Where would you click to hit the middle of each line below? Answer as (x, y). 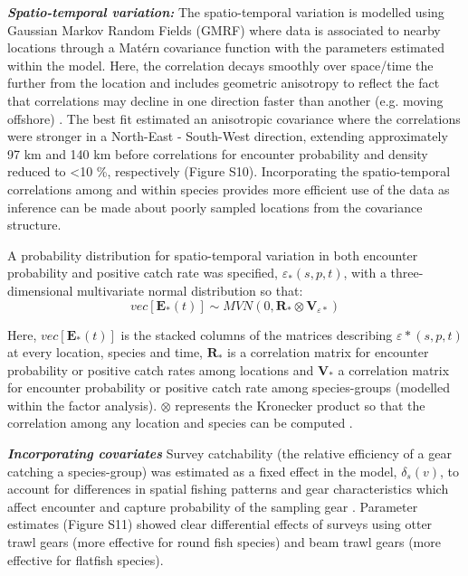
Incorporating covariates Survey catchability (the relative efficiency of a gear (229, 453)
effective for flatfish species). (86, 559)
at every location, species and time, (105, 352)
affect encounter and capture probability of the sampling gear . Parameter (213, 506)
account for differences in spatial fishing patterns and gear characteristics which (228, 489)
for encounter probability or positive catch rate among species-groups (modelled (229, 387)
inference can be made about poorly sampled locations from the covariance (215, 207)
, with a (365, 273)
